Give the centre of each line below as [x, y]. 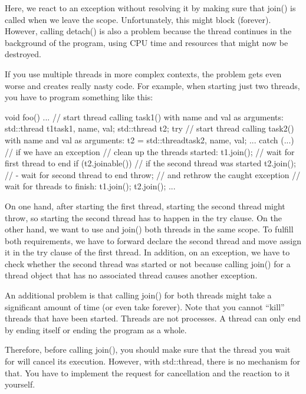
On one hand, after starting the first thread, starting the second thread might [145, 206]
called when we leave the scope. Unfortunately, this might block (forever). [138, 19]
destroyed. [23, 54]
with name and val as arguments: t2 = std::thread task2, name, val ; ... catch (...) [149, 139]
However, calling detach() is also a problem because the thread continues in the [148, 31]
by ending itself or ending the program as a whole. [96, 329]
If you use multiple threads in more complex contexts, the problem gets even [143, 73]
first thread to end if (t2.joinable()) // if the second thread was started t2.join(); [151, 163]
